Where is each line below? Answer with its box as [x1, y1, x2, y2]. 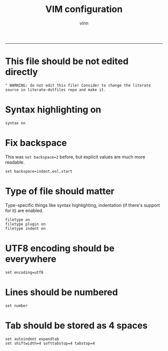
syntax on [5, 121, 26, 126]
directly [5, 66, 38, 78]
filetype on [5, 217, 30, 222]
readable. [5, 159, 25, 165]
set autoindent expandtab [5, 336, 59, 341]
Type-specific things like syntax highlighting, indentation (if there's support [5, 202, 160, 208]
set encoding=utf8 [5, 270, 43, 275]
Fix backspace [5, 137, 67, 149]
